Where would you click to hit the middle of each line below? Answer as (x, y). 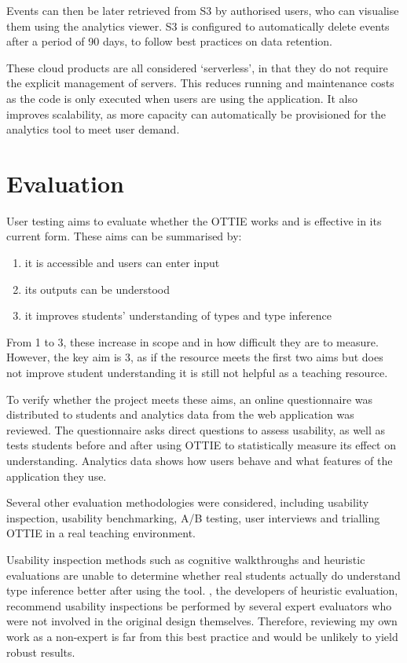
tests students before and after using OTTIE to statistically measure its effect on (202, 445)
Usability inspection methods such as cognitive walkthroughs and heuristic (186, 559)
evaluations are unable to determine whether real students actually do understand (203, 575)
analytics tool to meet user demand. (93, 129)
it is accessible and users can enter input (122, 263)
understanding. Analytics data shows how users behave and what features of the (200, 460)
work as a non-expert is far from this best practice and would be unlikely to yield (202, 636)
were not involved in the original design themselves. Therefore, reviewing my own (202, 621)
